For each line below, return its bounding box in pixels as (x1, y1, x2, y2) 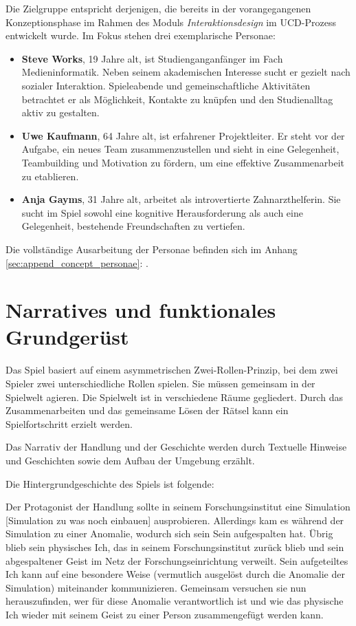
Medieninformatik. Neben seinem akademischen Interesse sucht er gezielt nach (21, 65, 351, 79)
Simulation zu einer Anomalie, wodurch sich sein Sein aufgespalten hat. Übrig (5, 526, 333, 541)
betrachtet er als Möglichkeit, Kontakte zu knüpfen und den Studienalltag (21, 91, 333, 106)
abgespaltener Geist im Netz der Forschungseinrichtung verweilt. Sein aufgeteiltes (5, 553, 348, 568)
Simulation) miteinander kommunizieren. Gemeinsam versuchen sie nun (5, 580, 307, 594)
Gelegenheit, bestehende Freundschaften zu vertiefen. (21, 219, 245, 233)
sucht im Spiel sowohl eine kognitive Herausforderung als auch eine (21, 205, 303, 219)
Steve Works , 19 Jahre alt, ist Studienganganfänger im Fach (21, 51, 283, 65)
